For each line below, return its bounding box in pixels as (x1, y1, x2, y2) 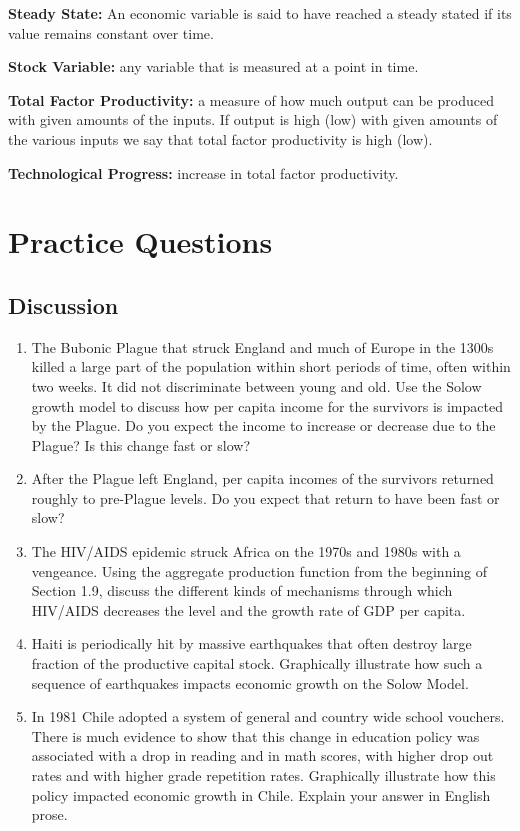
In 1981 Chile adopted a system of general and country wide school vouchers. (31, 706, 505, 727)
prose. (31, 804, 68, 825)
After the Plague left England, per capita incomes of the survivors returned (31, 468, 494, 489)
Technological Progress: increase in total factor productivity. (8, 162, 399, 183)
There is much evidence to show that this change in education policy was (31, 725, 480, 746)
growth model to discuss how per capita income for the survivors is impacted (31, 395, 503, 416)
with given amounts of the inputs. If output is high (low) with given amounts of (8, 109, 498, 130)
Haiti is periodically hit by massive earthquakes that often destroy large (31, 633, 472, 654)
